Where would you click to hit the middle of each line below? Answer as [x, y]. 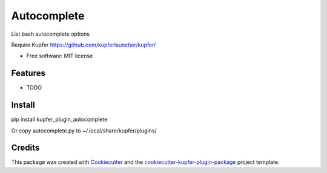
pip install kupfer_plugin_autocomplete [59, 119]
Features [28, 73]
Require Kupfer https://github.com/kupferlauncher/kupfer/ [84, 45]
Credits [25, 148]
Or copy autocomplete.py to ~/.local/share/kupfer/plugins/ [84, 131]
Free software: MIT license [60, 56]
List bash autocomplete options [51, 34]
